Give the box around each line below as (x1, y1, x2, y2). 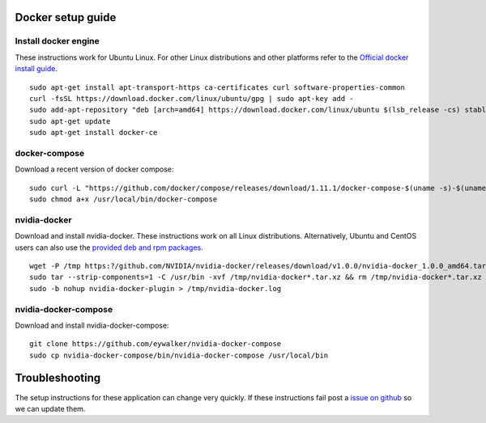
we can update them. (15, 404, 86, 413)
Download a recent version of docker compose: (15, 164, 174, 174)
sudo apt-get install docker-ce (29, 128, 158, 137)
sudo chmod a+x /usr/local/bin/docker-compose (29, 195, 218, 204)
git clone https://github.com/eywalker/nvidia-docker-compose (29, 340, 282, 349)
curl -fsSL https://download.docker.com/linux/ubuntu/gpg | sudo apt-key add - (29, 94, 354, 103)
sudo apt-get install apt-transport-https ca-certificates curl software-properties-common (29, 82, 405, 92)
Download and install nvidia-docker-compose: (15, 320, 169, 330)
